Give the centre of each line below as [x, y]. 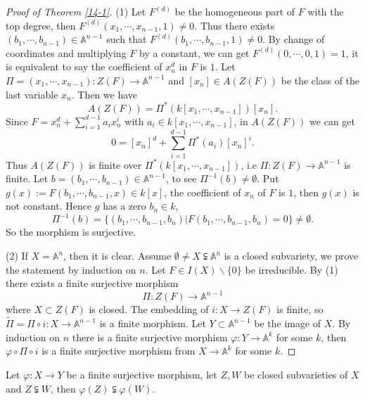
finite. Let [27, 178]
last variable [32, 94]
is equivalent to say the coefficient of [84, 66]
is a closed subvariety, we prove [291, 256]
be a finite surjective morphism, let [142, 374]
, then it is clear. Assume [117, 256]
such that [127, 39]
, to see [181, 178]
